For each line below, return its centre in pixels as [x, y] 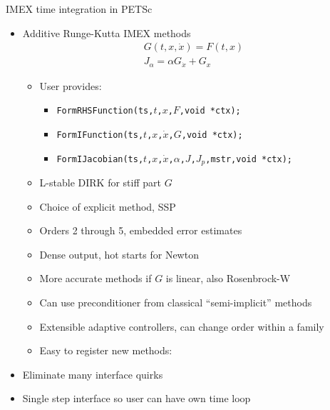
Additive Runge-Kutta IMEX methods [107, 32]
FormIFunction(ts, [100, 135]
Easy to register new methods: [106, 350]
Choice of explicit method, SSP [108, 206]
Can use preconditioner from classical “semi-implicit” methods [176, 302]
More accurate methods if [96, 278]
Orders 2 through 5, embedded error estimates [141, 230]
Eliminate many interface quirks [93, 374]
